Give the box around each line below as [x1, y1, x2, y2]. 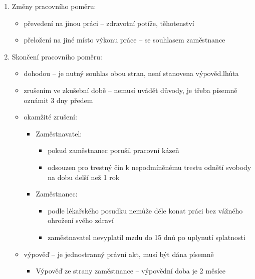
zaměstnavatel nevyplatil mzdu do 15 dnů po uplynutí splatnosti [48, 231, 245, 242]
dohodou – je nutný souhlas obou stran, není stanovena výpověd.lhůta [24, 68, 239, 78]
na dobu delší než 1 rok [48, 171, 120, 182]
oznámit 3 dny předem [24, 94, 93, 105]
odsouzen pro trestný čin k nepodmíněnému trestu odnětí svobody [48, 161, 251, 172]
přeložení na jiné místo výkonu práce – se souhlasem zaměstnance [24, 34, 225, 45]
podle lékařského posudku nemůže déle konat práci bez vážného [48, 205, 243, 215]
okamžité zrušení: [24, 111, 77, 122]
